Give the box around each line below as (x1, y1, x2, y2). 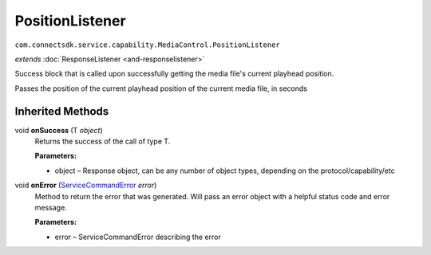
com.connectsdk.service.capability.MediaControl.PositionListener (14, 40, 281, 49)
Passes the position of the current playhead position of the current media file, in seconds (14, 84, 307, 93)
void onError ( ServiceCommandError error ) (14, 180, 157, 190)
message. (34, 202, 67, 212)
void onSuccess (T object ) (14, 125, 103, 135)
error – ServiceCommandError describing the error (54, 232, 221, 241)
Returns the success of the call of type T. (34, 136, 171, 147)
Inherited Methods (14, 104, 109, 118)
